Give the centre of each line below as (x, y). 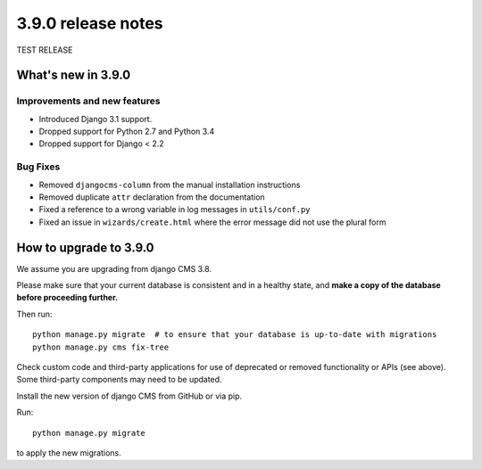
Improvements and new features (88, 101)
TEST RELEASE (45, 50)
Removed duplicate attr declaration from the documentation (152, 197)
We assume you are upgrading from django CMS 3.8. (114, 268)
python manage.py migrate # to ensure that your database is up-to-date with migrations (235, 335)
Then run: (34, 314)
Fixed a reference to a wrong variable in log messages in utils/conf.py (175, 210)
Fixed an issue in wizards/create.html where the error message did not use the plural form (213, 222)
